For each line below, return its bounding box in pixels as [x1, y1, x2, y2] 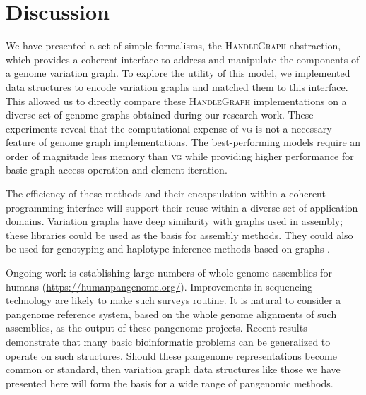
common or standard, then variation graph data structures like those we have [6, 362, 341, 377]
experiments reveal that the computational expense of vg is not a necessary [6, 121, 332, 135]
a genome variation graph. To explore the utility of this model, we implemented [6, 66, 350, 80]
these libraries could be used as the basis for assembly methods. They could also [6, 227, 353, 242]
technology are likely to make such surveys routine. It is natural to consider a [6, 293, 341, 308]
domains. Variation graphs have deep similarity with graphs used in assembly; [6, 214, 343, 229]
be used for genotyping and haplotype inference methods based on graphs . [6, 241, 330, 256]
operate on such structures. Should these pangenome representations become [6, 348, 337, 363]
